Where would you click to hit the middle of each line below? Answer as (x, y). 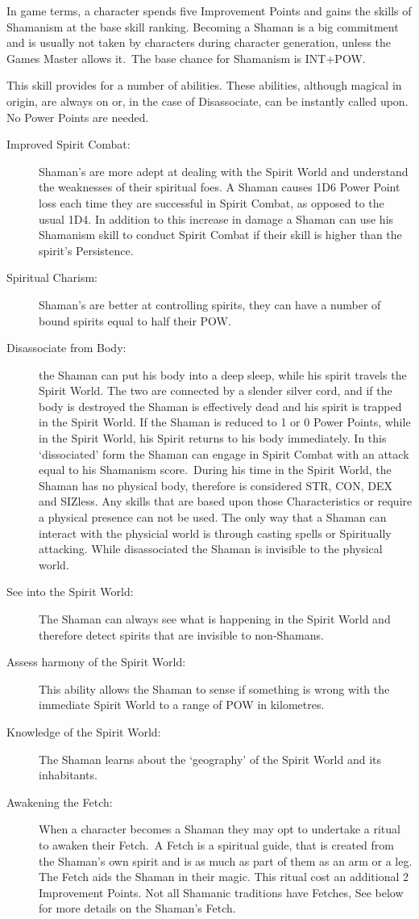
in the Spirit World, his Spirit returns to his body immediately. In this (213, 438)
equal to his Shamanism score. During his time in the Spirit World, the (215, 470)
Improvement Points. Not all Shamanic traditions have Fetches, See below (221, 892)
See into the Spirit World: (70, 592)
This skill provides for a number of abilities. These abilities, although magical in (204, 85)
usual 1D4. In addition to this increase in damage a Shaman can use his (216, 218)
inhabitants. (68, 775)
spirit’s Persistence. (86, 250)
